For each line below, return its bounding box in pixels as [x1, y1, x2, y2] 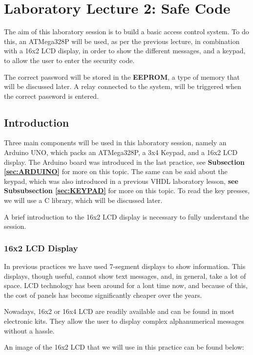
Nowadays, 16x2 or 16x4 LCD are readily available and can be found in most [4, 306, 234, 316]
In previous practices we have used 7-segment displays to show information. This [4, 261, 246, 271]
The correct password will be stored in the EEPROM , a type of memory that [4, 71, 240, 82]
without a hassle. [4, 325, 55, 335]
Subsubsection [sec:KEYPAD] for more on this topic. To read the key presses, [4, 185, 250, 196]
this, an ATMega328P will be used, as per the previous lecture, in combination [4, 36, 240, 46]
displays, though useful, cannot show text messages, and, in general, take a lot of [4, 270, 246, 281]
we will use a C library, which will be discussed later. [4, 195, 163, 205]
